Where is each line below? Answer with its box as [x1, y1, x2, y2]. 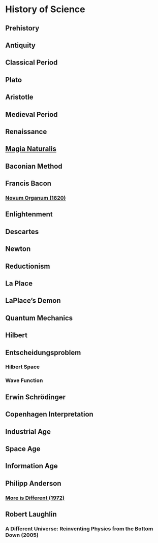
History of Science [5, 4, 85, 15]
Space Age [5, 444, 41, 453]
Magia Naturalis [5, 145, 57, 153]
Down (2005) [5, 531, 39, 538]
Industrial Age [5, 427, 51, 436]
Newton [5, 245, 31, 253]
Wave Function [5, 377, 43, 384]
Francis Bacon [5, 179, 52, 188]
